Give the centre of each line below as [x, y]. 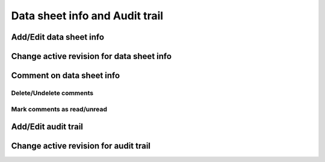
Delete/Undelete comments [52, 93]
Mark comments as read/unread [59, 109]
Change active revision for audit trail [81, 146]
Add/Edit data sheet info [58, 37]
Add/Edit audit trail [47, 127]
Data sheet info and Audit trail [87, 16]
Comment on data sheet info [66, 76]
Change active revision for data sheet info [91, 56]
